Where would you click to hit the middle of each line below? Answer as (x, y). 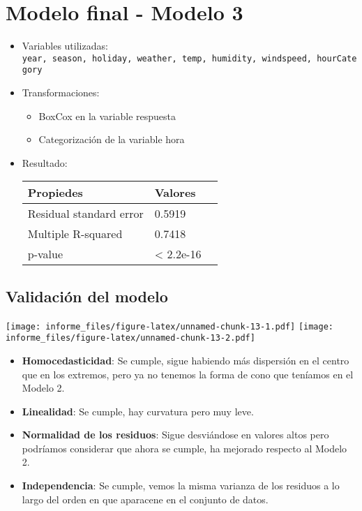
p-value (45, 254)
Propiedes (55, 193)
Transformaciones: (61, 92)
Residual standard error (85, 214)
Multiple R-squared (75, 234)
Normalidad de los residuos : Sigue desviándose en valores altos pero (175, 435)
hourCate (337, 58)
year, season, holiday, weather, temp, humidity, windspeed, (167, 58)
